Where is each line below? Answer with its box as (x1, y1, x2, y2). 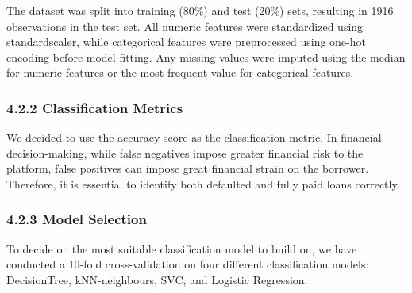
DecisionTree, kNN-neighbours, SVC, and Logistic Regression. (6, 271, 308, 287)
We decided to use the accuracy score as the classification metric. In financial (6, 129, 382, 146)
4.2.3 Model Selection (6, 209, 147, 229)
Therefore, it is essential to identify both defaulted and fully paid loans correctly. (6, 175, 400, 192)
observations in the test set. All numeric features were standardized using (6, 17, 364, 34)
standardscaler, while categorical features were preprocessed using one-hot (6, 33, 366, 50)
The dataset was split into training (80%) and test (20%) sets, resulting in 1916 (6, 2, 394, 18)
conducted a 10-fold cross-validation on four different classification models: (6, 256, 369, 272)
